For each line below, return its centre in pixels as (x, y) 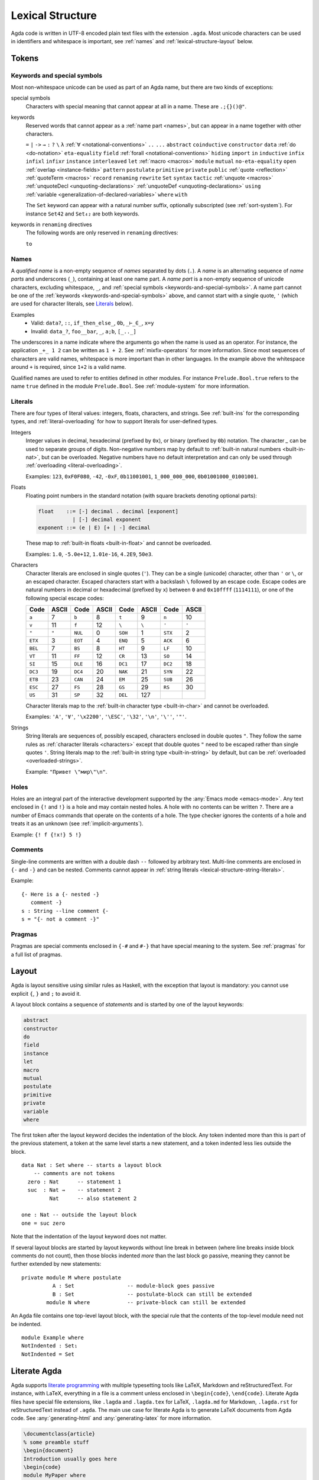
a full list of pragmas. (37, 954)
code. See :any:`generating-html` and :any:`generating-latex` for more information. (111, 1418)
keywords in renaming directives (51, 224)
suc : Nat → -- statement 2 (74, 1190)
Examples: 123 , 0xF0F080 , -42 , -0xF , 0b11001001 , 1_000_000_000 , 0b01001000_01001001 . (142, 476)
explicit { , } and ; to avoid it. (46, 993)
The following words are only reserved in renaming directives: (102, 233)
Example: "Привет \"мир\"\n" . (66, 771)
